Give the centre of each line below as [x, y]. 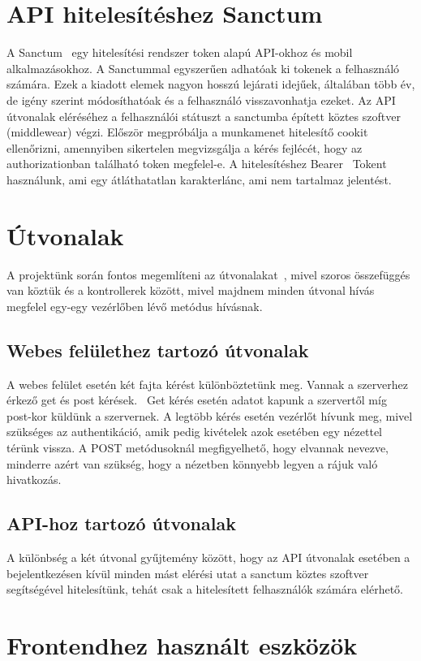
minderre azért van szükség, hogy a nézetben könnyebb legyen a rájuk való [192, 463]
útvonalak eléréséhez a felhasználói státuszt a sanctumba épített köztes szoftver [204, 116]
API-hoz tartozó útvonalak [121, 523]
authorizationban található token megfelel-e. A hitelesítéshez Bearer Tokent [197, 164]
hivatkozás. [34, 480]
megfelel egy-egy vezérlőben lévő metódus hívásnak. [135, 306]
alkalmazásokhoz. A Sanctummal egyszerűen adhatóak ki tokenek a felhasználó [203, 68]
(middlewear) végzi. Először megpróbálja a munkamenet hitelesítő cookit [187, 132]
